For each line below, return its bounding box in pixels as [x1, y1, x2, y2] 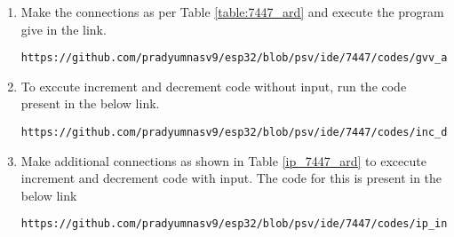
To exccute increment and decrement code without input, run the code [20, 76, 407, 95]
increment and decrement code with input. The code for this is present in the [20, 169, 442, 187]
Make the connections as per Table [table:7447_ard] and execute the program [20, 3, 444, 20]
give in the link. [20, 20, 107, 38]
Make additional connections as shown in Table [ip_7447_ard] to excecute [20, 151, 426, 170]
